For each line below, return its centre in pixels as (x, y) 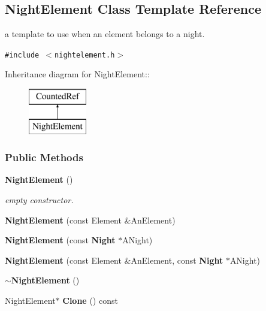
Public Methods (44, 157)
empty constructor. (39, 200)
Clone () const (90, 300)
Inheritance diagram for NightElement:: (77, 74)
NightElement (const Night (60, 240)
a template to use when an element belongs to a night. (105, 34)
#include (22, 55)
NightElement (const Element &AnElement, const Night (114, 260)
